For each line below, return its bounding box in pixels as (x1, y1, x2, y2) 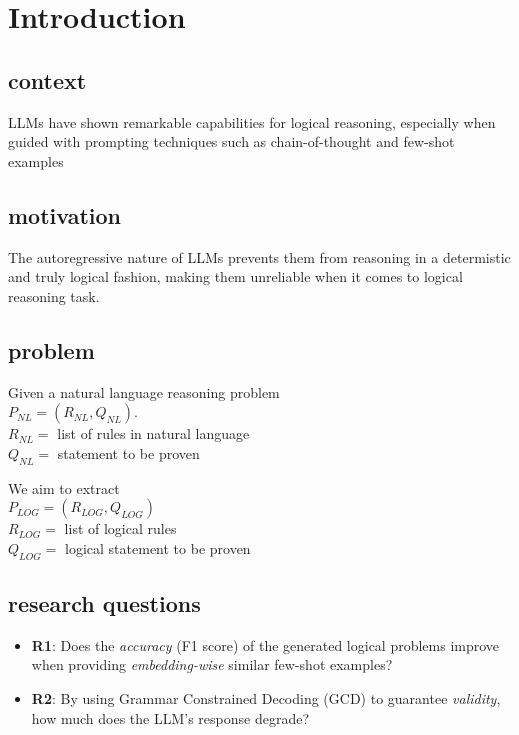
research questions (8, 587, 201, 618)
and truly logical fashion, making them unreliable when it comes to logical (8, 266, 463, 287)
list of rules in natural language (57, 423, 250, 444)
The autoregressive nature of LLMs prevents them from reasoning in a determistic (8, 246, 511, 267)
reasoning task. (8, 285, 100, 306)
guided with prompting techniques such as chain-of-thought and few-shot (8, 131, 455, 152)
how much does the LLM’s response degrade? (31, 707, 310, 728)
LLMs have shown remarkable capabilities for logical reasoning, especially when (8, 111, 496, 132)
